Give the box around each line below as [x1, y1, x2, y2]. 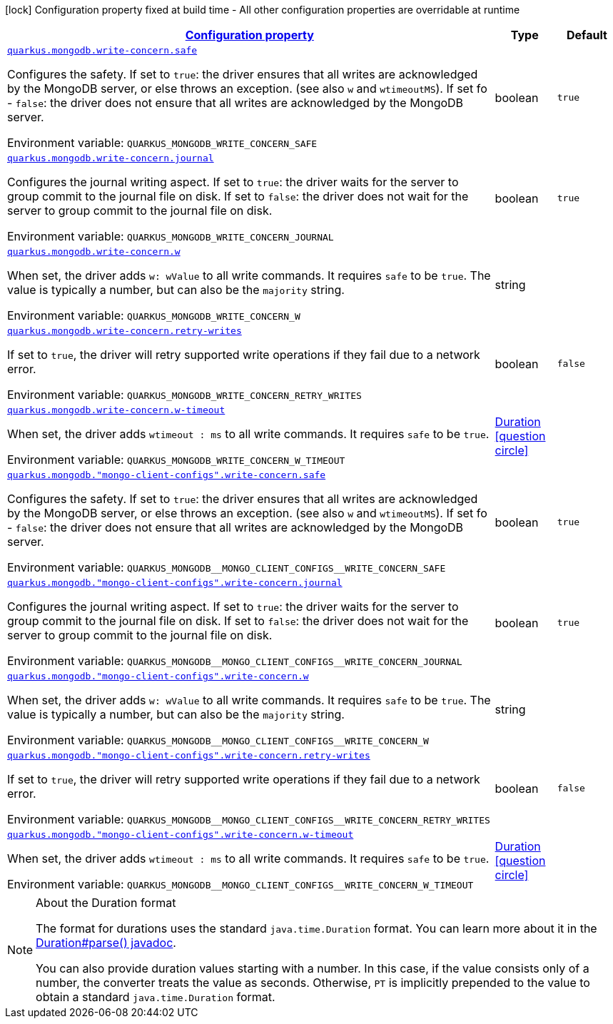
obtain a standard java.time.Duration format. [36, 990, 275, 1004]
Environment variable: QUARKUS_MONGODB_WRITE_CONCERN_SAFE [7, 136, 318, 150]
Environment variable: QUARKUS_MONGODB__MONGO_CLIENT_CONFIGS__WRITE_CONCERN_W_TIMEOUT [7, 877, 474, 891]
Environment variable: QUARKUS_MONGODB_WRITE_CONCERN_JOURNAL [7, 229, 334, 243]
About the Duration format [36, 896, 176, 910]
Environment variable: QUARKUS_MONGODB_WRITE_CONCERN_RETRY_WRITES [7, 387, 362, 402]
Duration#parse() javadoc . [36, 936, 176, 950]
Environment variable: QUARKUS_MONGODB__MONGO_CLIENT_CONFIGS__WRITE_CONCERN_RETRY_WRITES [7, 812, 490, 826]
